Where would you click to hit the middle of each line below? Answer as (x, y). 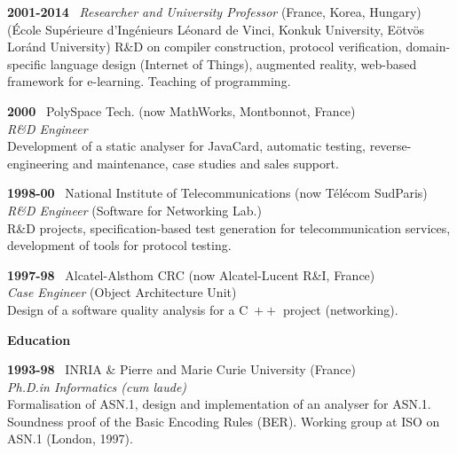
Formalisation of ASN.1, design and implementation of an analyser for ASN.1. (219, 404)
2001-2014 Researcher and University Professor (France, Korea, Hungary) (214, 12)
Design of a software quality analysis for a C (128, 309)
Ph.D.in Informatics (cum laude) (97, 386)
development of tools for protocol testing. (119, 245)
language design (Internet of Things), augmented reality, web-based (233, 63)
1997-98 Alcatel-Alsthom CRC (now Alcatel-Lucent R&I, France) (191, 274)
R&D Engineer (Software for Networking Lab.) (134, 210)
